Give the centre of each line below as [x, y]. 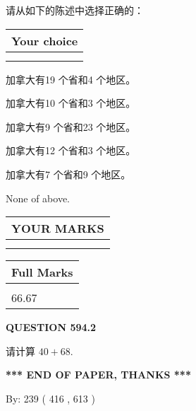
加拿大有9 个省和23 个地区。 [71, 126]
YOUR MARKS [58, 228]
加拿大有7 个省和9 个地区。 [68, 174]
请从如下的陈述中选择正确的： [75, 10]
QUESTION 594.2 [51, 327]
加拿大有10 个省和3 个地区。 [71, 103]
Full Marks [42, 272]
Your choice [45, 40]
